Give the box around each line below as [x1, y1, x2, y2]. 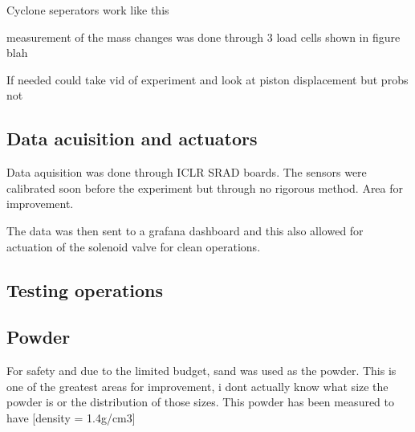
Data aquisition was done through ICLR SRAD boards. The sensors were [6, 164, 367, 181]
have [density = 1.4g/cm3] [6, 409, 136, 426]
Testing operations [6, 277, 164, 302]
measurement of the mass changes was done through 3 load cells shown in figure [6, 28, 401, 45]
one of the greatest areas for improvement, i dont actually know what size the [6, 377, 389, 394]
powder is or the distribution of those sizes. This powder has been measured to [6, 393, 395, 410]
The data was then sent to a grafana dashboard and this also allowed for [6, 222, 364, 238]
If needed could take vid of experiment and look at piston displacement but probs [6, 71, 409, 88]
